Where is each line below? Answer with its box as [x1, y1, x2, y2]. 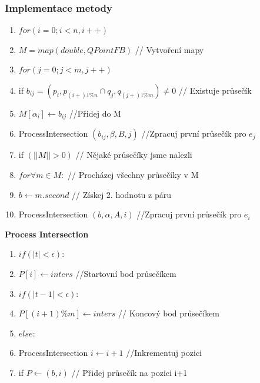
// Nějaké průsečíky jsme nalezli [75, 148, 192, 161]
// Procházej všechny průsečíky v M [68, 169, 199, 181]
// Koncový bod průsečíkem [118, 307, 220, 319]
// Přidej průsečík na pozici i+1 [71, 366, 188, 378]
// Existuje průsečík [178, 84, 252, 96]
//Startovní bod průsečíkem [75, 268, 176, 280]
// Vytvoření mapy [135, 43, 204, 55]
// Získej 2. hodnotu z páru [72, 188, 171, 200]
